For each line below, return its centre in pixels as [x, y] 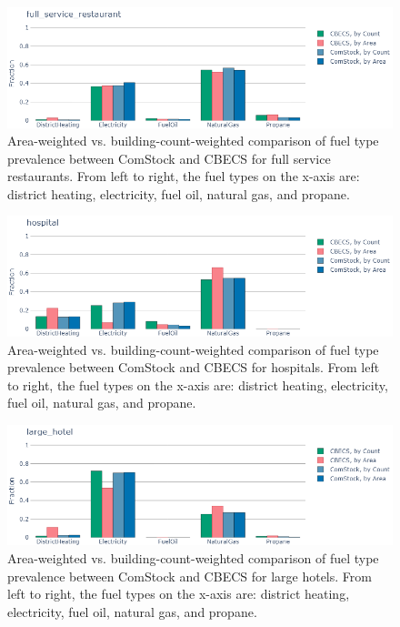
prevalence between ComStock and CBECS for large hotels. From [190, 576]
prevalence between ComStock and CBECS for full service [169, 158]
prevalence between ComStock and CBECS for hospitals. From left [194, 367]
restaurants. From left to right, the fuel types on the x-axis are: [184, 176]
